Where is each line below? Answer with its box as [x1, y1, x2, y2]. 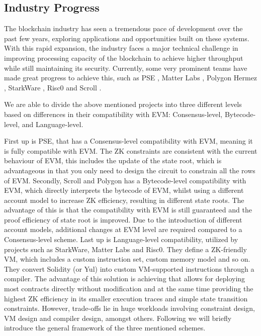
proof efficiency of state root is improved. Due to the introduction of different [4, 214, 242, 225]
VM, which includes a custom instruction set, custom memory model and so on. [4, 254, 250, 264]
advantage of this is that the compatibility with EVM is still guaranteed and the [4, 204, 252, 215]
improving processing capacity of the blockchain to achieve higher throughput [4, 52, 243, 63]
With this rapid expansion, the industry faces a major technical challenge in [4, 43, 238, 53]
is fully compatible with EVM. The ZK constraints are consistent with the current [4, 145, 257, 156]
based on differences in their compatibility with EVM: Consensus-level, [4, 108, 223, 119]
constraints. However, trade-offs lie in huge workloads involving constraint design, [4, 303, 255, 313]
